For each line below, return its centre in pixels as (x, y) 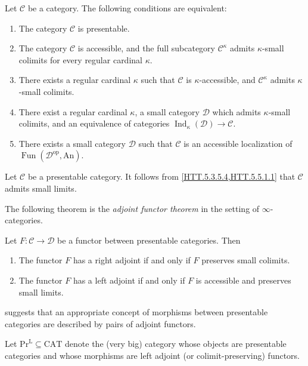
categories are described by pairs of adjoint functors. (100, 323)
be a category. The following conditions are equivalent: (127, 8)
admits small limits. (41, 188)
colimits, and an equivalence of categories (94, 123)
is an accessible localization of (238, 143)
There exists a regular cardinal (75, 80)
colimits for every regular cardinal (80, 59)
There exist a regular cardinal (73, 111)
